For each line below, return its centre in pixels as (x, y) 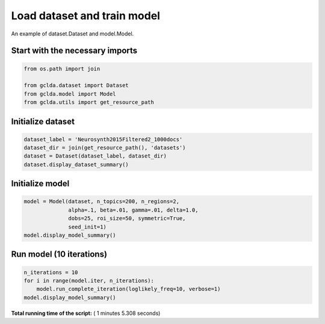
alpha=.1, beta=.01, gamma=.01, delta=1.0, (133, 210)
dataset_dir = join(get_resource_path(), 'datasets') (105, 148)
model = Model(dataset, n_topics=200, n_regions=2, (102, 202)
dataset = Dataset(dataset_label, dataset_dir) (95, 156)
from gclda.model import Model (70, 94)
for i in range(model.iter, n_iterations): (89, 281)
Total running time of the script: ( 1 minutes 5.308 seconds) (86, 313)
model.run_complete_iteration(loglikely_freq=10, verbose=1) (128, 289)
